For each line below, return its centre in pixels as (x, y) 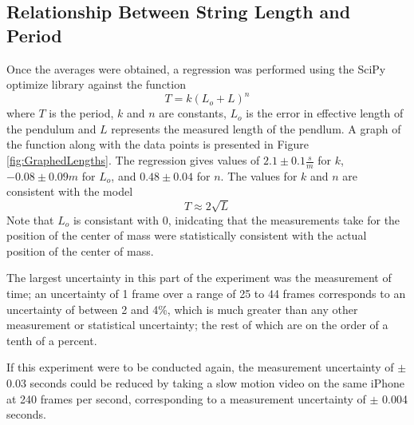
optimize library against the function (96, 84)
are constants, (193, 113)
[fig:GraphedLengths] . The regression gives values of (133, 160)
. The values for (259, 175)
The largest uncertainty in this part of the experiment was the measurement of (199, 278)
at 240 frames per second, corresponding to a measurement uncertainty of (186, 398)
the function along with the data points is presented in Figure (158, 144)
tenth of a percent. (52, 340)
